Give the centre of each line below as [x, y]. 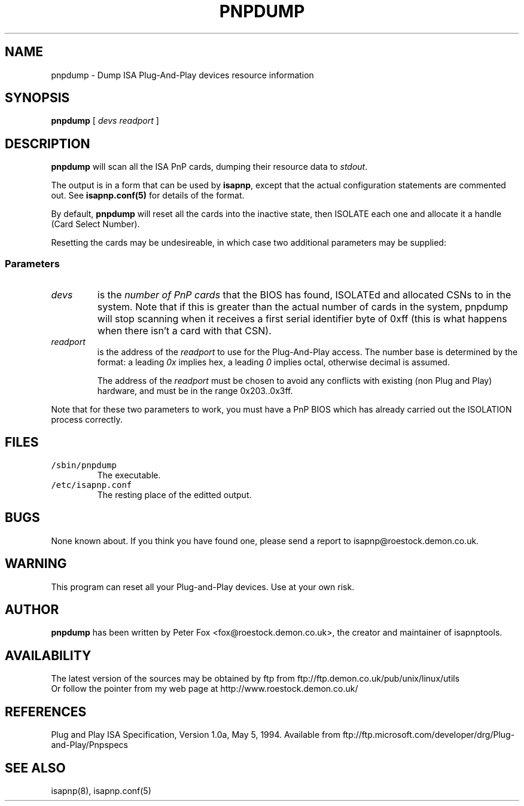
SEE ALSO [35, 768]
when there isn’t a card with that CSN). [184, 331]
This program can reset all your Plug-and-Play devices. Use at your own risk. [203, 587]
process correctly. [87, 420]
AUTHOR [32, 609]
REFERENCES [46, 712]
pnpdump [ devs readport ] [105, 121]
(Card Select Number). [95, 224]
